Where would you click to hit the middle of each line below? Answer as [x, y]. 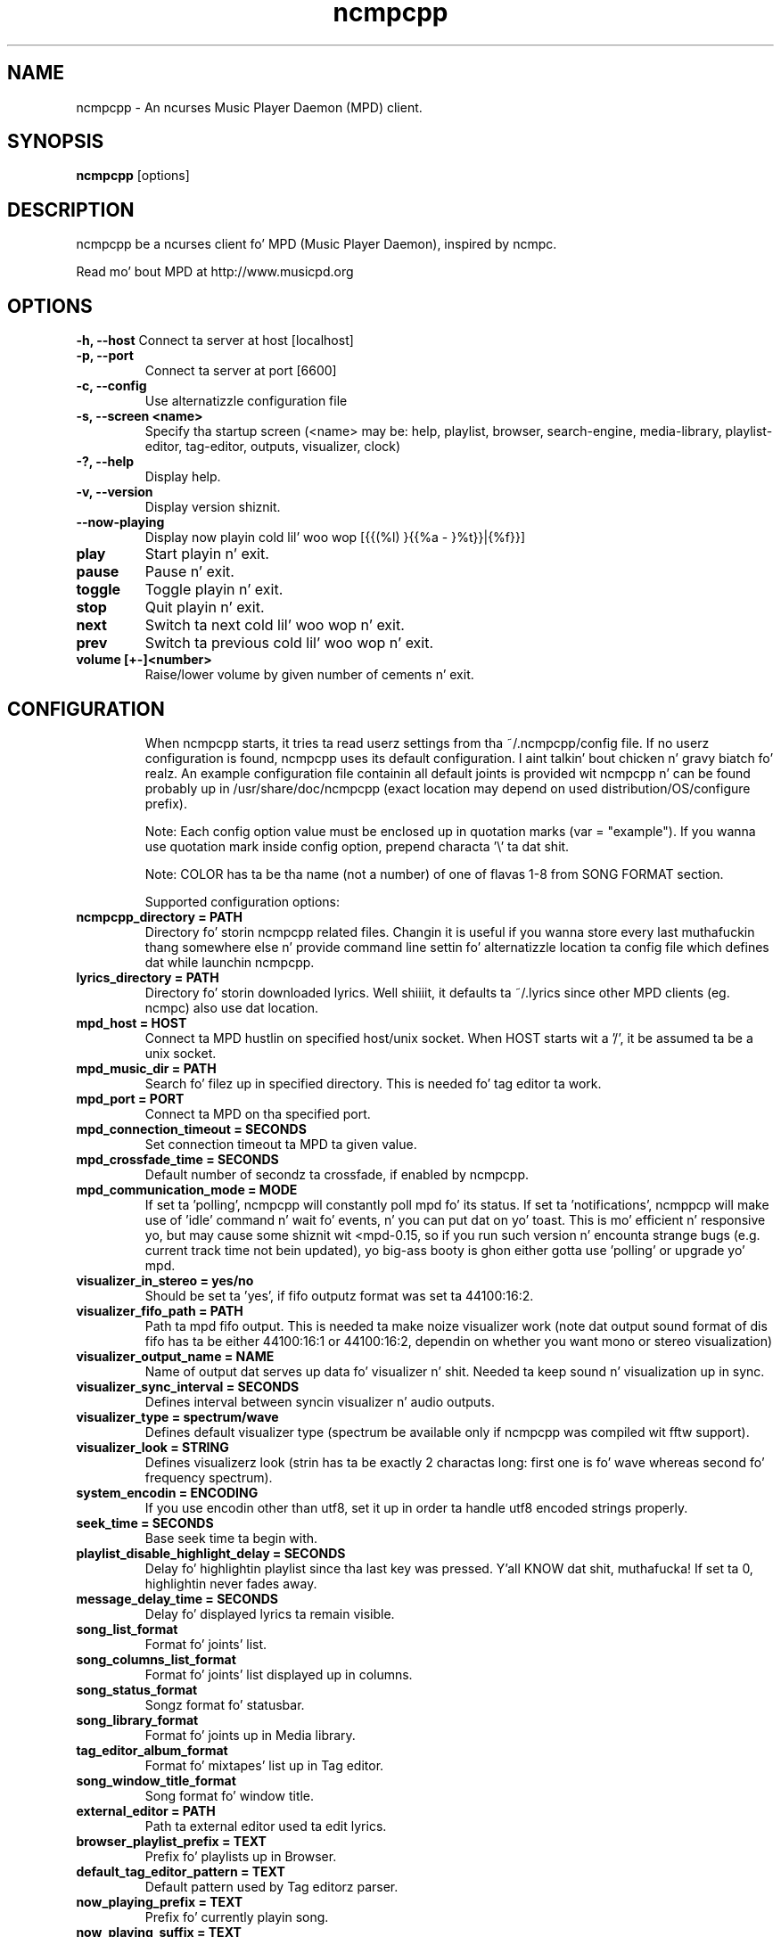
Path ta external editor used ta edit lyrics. [266, 1826]
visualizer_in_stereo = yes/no [165, 1280]
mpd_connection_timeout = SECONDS [191, 1129]
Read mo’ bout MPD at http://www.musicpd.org [215, 272]
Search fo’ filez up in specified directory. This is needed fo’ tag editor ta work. [373, 1083]
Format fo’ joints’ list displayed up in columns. [279, 1674]
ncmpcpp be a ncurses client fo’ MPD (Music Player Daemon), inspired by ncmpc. [317, 244]
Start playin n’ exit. [207, 554]
